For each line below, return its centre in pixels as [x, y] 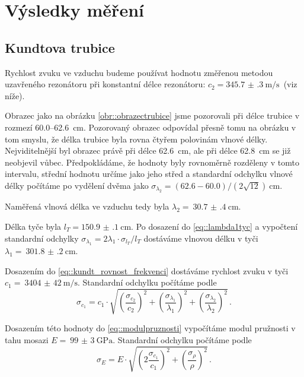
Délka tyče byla [33, 226]
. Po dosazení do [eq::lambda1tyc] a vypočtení [215, 226]
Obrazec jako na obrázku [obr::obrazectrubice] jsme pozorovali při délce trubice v [152, 115]
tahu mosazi [27, 339]
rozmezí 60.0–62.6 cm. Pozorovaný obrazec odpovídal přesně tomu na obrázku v [151, 127]
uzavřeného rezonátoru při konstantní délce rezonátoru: [105, 84]
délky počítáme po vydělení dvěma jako [77, 185]
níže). [15, 95]
